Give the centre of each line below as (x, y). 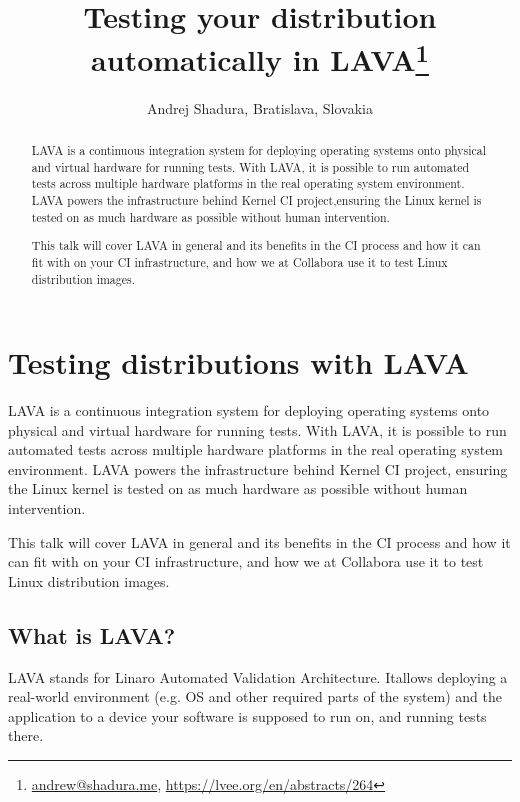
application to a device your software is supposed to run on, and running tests (247, 715)
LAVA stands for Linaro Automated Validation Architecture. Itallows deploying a (258, 676)
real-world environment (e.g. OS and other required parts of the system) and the (255, 696)
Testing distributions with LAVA (238, 362)
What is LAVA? (92, 634)
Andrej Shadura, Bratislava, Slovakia (260, 107)
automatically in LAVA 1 (260, 57)
